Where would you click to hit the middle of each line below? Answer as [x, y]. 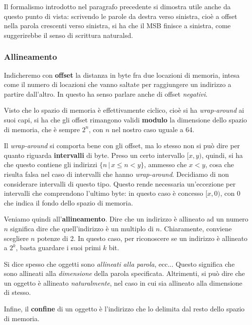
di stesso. [18, 292]
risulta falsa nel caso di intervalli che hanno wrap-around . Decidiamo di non [117, 174]
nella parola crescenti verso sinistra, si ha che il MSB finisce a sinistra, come [117, 26]
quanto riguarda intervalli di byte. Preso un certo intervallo [94, 155]
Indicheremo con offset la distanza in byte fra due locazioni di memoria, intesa [122, 75]
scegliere [16, 238]
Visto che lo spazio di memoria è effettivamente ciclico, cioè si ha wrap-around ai [124, 110]
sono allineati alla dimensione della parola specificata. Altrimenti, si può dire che [125, 273]
